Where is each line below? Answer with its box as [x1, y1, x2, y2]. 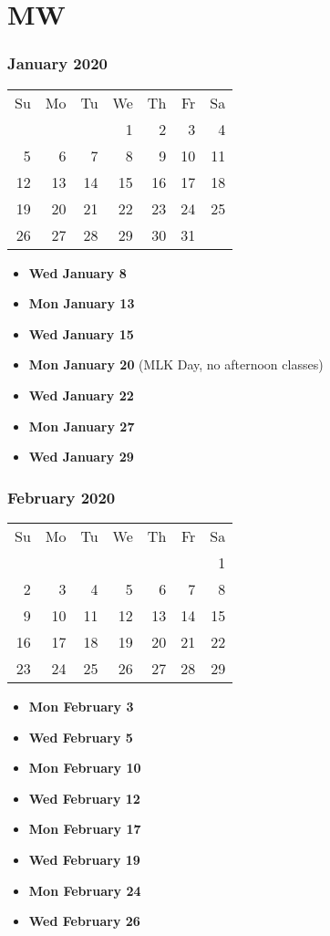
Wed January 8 [28, 263, 127, 282]
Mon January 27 [28, 416, 135, 435]
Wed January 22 [28, 385, 134, 404]
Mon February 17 [28, 819, 141, 838]
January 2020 [7, 52, 108, 75]
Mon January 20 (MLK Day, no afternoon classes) [28, 355, 324, 374]
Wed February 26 [28, 911, 140, 931]
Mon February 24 [28, 880, 141, 900]
